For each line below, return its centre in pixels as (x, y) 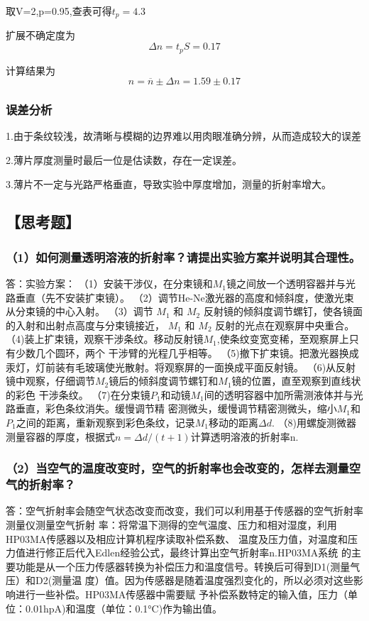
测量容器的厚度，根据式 (60, 436)
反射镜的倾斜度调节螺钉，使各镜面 (283, 311)
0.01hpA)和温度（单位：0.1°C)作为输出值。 (124, 608)
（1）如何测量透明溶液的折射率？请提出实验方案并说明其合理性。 (183, 257)
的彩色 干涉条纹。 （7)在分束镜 (78, 394)
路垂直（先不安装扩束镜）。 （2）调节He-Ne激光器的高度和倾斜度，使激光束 (180, 297)
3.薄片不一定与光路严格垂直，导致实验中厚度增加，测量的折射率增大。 (169, 183)
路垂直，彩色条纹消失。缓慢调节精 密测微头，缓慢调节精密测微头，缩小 (171, 408)
